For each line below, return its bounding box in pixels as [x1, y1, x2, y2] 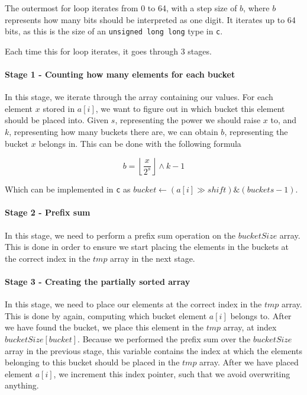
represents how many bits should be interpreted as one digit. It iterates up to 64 [5, 13, 296, 25]
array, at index [223, 321, 277, 333]
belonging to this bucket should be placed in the [5, 356, 180, 368]
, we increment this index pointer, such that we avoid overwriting [53, 367, 290, 380]
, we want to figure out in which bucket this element [95, 102, 285, 114]
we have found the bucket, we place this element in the [5, 321, 204, 333]
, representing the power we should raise [115, 114, 261, 126]
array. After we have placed [199, 356, 299, 368]
